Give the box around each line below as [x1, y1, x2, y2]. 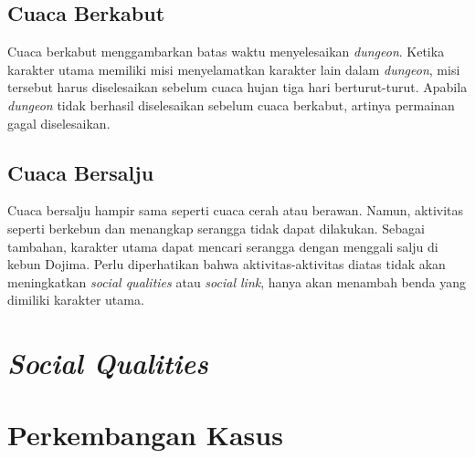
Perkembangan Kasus [7, 415, 283, 453]
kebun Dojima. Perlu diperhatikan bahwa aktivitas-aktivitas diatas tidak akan [7, 255, 446, 274]
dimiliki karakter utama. [7, 290, 144, 309]
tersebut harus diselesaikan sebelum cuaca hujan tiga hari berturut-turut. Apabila [7, 78, 468, 97]
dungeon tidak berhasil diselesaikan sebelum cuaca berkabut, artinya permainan [7, 95, 455, 114]
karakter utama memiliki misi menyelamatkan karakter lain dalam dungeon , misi [7, 59, 460, 78]
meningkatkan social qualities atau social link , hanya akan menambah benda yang [7, 272, 467, 291]
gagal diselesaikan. [7, 113, 111, 132]
